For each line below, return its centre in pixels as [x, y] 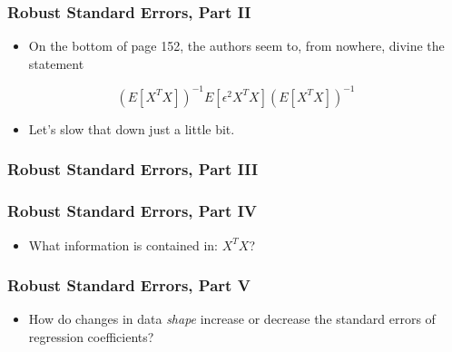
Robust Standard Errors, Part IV [132, 211]
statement [56, 63]
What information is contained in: [123, 244]
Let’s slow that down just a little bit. [132, 128]
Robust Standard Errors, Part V [129, 285]
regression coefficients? [91, 336]
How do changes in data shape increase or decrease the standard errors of [232, 319]
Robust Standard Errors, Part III [133, 169]
